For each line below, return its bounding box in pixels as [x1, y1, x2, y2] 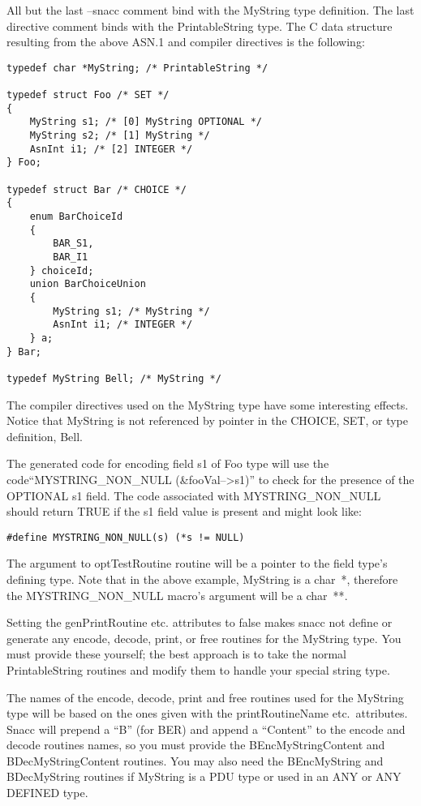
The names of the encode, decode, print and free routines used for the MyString [6, 688, 404, 705]
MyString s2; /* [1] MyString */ [29, 130, 210, 142]
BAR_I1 [53, 251, 88, 263]
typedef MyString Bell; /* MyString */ [6, 372, 221, 384]
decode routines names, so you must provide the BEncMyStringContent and [6, 736, 385, 753]
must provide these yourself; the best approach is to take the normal [6, 645, 346, 662]
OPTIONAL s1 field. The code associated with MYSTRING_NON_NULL [6, 487, 381, 504]
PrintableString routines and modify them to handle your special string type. [6, 661, 390, 678]
